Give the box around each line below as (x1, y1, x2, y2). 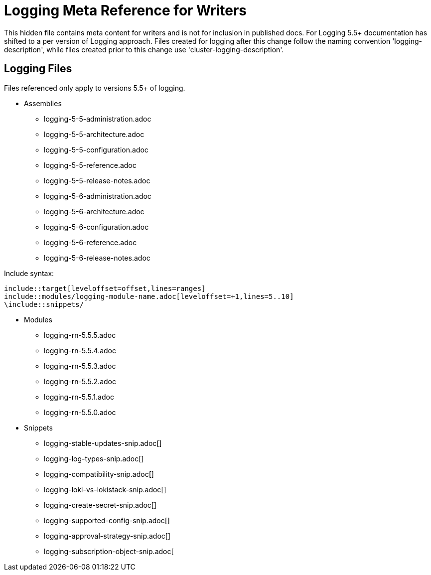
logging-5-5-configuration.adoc (44, 145, 148, 154)
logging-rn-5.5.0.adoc (44, 408, 116, 417)
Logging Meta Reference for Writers (4, 2, 247, 19)
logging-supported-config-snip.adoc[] (44, 516, 170, 525)
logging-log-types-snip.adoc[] (44, 454, 144, 463)
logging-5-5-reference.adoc (44, 160, 137, 169)
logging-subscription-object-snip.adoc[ (44, 547, 174, 556)
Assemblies (24, 99, 62, 108)
